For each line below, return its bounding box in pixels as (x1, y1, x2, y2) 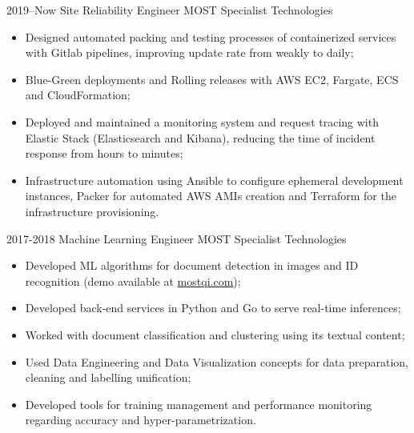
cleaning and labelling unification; (25, 369, 191, 386)
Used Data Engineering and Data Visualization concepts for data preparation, (25, 353, 408, 370)
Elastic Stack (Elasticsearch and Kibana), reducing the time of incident (25, 129, 376, 146)
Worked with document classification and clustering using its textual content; (25, 326, 405, 343)
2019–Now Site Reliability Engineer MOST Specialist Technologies (6, 2, 333, 18)
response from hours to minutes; (25, 145, 183, 162)
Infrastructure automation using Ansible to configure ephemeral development (25, 171, 404, 188)
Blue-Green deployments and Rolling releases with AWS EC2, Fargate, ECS (25, 70, 399, 87)
